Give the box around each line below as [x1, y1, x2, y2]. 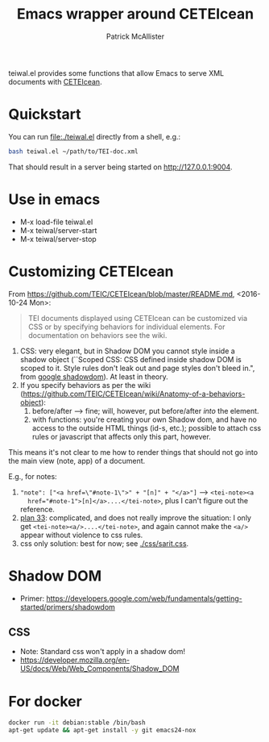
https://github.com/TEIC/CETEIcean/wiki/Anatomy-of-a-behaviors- [23, 389, 246, 398]
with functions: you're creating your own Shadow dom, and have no [31, 415, 258, 424]
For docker [8, 692, 82, 711]
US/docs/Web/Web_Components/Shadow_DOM [19, 664, 180, 673]
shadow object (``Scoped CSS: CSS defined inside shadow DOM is [19, 354, 242, 364]
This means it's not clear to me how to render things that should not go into [8, 447, 259, 456]
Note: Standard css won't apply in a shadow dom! [19, 647, 185, 657]
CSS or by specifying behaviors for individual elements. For [27, 322, 226, 331]
